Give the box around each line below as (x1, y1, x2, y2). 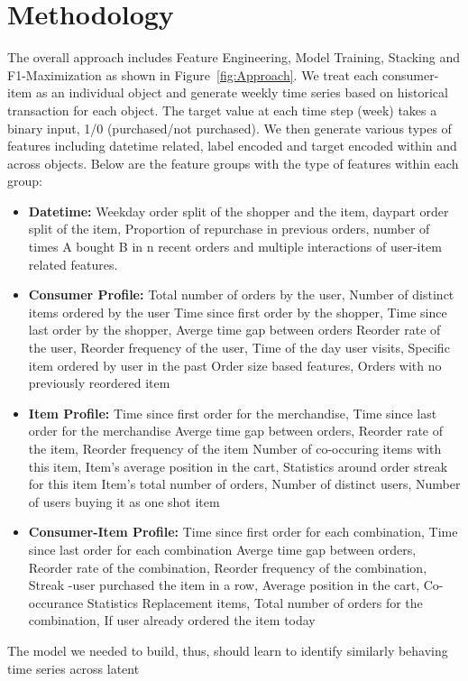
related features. (28, 254, 118, 273)
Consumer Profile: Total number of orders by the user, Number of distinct (28, 285, 454, 304)
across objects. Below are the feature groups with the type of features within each (7, 153, 459, 172)
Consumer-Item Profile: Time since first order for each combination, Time (28, 522, 458, 541)
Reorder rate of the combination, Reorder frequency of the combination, (28, 557, 427, 576)
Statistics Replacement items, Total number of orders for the (87, 593, 423, 612)
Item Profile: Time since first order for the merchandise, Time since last (28, 403, 437, 422)
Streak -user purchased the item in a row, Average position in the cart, (28, 575, 420, 594)
